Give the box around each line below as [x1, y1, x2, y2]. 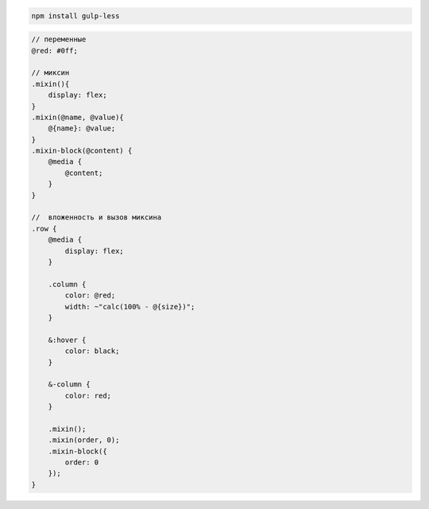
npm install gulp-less [31, 11, 120, 20]
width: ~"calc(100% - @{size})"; [64, 302, 195, 311]
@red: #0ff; [31, 46, 79, 55]
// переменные [31, 35, 87, 44]
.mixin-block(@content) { [31, 146, 133, 155]
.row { [31, 223, 57, 233]
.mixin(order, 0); [48, 436, 120, 445]
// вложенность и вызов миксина [31, 213, 162, 222]
